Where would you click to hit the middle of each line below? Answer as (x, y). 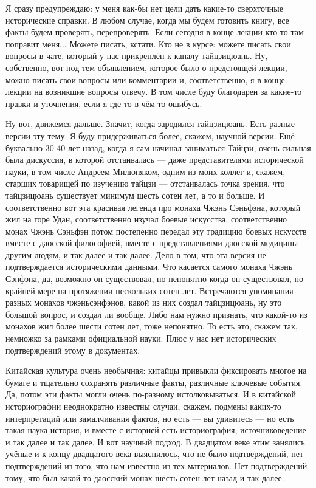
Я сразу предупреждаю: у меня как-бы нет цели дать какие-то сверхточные (144, 8)
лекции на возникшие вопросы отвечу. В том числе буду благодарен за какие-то (154, 91)
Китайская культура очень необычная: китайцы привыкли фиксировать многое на (156, 370)
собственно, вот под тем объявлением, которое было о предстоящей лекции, (146, 67)
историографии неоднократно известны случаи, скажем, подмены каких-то (143, 406)
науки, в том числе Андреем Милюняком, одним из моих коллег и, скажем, (146, 171)
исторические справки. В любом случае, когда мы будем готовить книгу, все (147, 20)
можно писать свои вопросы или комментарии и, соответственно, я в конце (145, 79)
